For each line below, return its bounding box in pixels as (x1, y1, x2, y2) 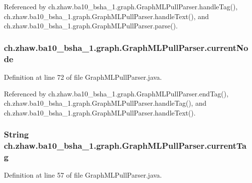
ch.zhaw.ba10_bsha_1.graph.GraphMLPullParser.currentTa (4, 139, 247, 152)
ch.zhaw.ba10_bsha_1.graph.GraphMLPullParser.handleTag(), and (4, 98, 206, 108)
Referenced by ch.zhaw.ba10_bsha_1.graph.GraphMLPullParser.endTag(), (4, 88, 229, 98)
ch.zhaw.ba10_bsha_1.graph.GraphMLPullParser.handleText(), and (4, 11, 209, 21)
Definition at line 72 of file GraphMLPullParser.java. (4, 71, 162, 82)
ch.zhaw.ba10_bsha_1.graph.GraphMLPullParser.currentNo (4, 41, 249, 53)
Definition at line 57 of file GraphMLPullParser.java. (4, 170, 162, 180)
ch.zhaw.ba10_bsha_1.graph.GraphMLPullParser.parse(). (4, 21, 178, 31)
